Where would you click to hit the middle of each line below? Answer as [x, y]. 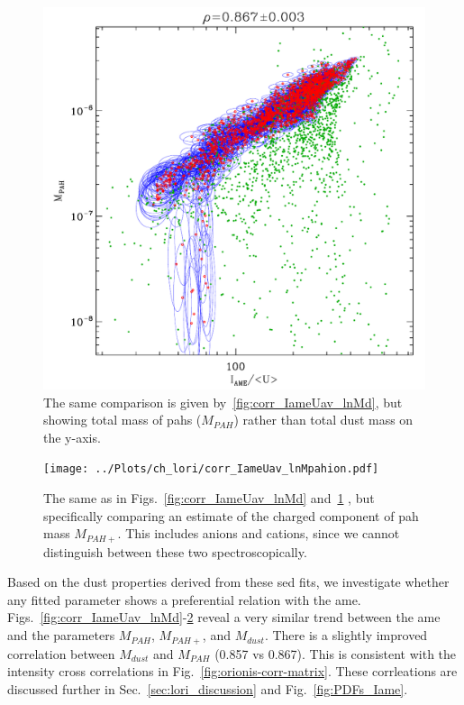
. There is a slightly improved [346, 635]
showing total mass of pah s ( [123, 420]
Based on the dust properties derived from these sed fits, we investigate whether [228, 582]
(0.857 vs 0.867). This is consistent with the [336, 653]
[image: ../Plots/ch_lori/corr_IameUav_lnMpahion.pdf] [211, 469]
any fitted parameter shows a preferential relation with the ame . [184, 599]
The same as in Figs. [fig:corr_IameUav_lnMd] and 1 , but [209, 498]
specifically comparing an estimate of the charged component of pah [231, 515]
